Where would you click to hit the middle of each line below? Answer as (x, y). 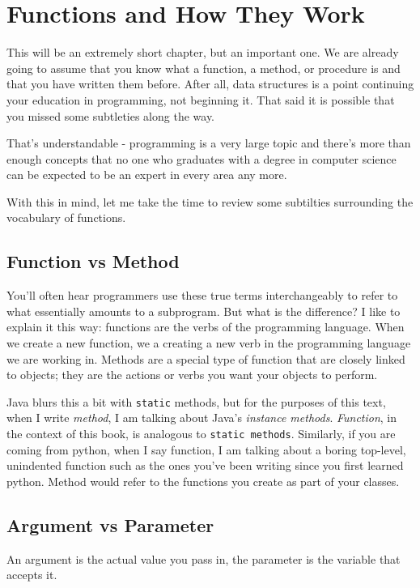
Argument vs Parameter (110, 524)
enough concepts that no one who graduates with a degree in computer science (202, 158)
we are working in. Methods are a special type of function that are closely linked (206, 358)
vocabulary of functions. (66, 217)
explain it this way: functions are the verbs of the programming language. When (206, 327)
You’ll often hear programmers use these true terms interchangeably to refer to (202, 295)
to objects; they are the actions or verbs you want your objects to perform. (192, 375)
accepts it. (32, 575)
